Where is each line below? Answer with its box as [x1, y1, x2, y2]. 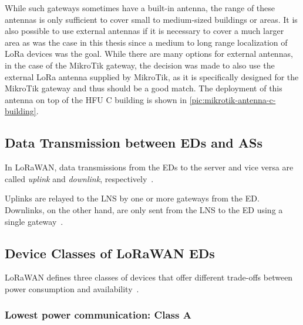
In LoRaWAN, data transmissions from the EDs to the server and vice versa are [5, 161, 294, 173]
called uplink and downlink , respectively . [5, 172, 154, 184]
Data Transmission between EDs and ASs [5, 134, 263, 152]
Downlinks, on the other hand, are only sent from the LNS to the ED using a [5, 203, 283, 215]
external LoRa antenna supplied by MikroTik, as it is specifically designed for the [5, 70, 299, 83]
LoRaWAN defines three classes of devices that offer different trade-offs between [5, 271, 293, 283]
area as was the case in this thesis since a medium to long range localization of [5, 36, 288, 48]
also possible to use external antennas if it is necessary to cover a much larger [5, 25, 284, 37]
